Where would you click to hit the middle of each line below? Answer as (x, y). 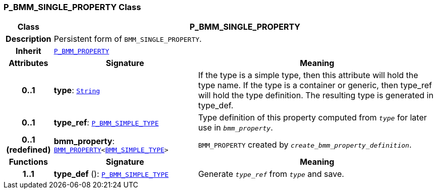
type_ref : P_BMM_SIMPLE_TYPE (106, 123)
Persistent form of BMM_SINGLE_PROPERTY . (128, 39)
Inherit (28, 51)
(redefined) (29, 150)
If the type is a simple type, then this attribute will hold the (308, 75)
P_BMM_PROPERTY (81, 51)
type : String (77, 90)
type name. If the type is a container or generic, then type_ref (315, 85)
